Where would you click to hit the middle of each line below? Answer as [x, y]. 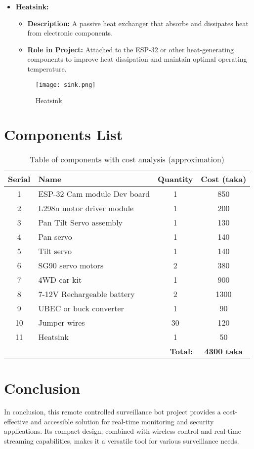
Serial [19, 179]
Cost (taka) [224, 179]
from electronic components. [70, 33]
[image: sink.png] [65, 85]
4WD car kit [60, 279]
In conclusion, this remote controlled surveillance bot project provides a [112, 412]
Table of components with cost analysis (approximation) [127, 159]
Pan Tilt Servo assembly [81, 222]
